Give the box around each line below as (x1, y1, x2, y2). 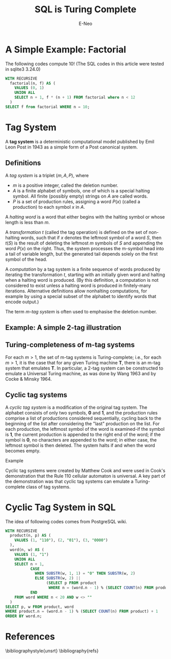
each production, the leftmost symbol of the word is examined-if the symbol (5, 426, 165, 432)
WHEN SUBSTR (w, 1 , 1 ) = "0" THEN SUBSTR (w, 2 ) (35, 571, 136, 576)
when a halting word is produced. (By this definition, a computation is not (5, 277, 159, 283)
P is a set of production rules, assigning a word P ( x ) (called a (12, 198, 140, 205)
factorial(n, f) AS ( (10, 81, 56, 86)
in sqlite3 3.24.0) (5, 66, 41, 72)
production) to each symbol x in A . (12, 204, 85, 210)
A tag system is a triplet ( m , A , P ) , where (5, 172, 89, 178)
